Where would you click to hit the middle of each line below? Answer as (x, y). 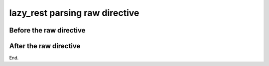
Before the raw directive (47, 30)
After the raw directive (45, 46)
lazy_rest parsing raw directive (74, 13)
